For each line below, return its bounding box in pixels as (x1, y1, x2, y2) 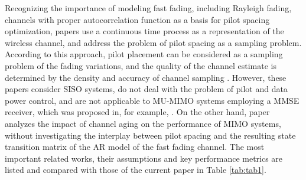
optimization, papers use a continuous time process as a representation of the (5, 25, 284, 37)
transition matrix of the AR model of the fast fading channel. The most (5, 140, 265, 153)
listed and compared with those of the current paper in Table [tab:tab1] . (5, 163, 266, 176)
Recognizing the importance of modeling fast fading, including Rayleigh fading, (5, 2, 292, 14)
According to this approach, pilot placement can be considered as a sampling (5, 48, 283, 60)
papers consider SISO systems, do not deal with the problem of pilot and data (5, 83, 288, 95)
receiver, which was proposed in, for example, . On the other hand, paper (5, 106, 270, 118)
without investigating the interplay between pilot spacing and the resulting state (5, 129, 296, 141)
